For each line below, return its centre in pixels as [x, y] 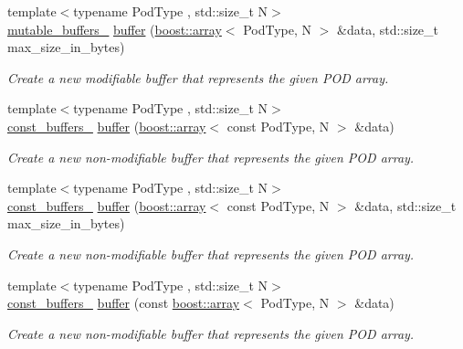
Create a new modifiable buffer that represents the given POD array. [198, 77]
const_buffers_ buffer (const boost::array [124, 303]
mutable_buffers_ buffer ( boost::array [115, 29]
